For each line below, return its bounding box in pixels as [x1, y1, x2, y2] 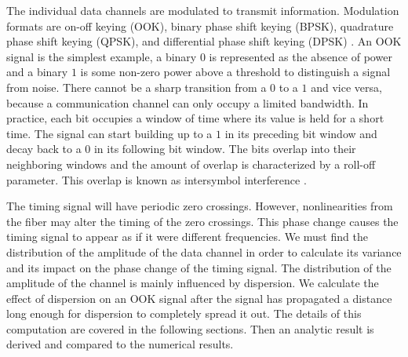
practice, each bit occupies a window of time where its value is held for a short [6, 110, 384, 126]
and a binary [6, 64, 68, 80]
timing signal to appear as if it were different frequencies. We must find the [6, 228, 368, 245]
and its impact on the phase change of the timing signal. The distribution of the [6, 259, 392, 275]
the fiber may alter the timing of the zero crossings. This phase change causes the [6, 213, 399, 229]
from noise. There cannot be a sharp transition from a [6, 78, 267, 95]
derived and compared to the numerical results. [6, 336, 234, 352]
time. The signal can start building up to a [6, 125, 213, 141]
